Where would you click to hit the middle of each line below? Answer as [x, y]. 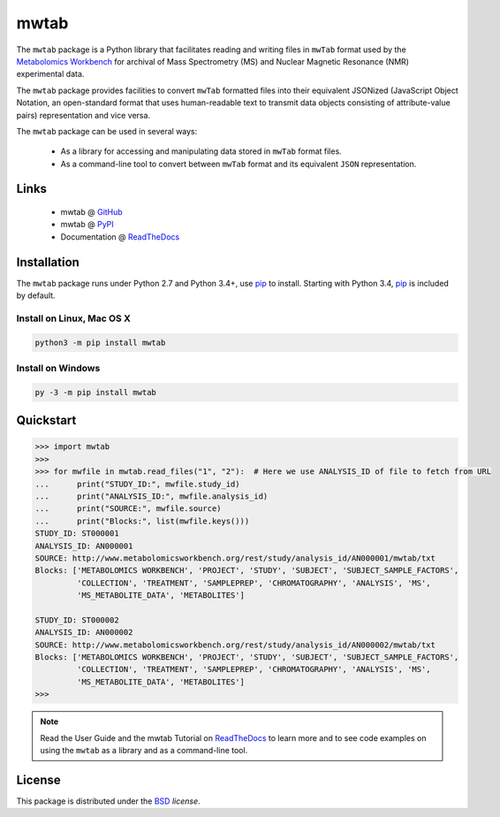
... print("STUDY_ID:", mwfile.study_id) [137, 484]
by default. [36, 295]
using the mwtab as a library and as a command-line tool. [144, 751]
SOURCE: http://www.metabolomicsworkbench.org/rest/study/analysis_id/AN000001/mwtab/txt [235, 558]
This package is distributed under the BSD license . [108, 801]
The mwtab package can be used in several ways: [107, 131]
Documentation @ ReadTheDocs [120, 237]
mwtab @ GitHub [91, 212]
